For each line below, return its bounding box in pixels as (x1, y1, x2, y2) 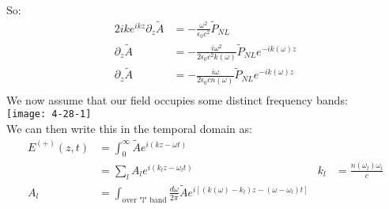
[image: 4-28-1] (6, 108, 92, 120)
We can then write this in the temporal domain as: (6, 120, 252, 136)
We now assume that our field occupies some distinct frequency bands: (6, 91, 348, 108)
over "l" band (122, 196, 167, 204)
